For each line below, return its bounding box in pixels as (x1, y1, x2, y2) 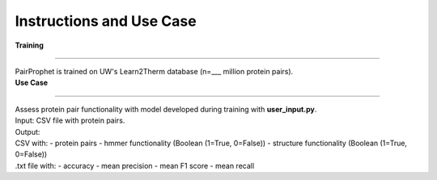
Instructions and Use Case (15, 12, 197, 30)
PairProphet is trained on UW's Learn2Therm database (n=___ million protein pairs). (15, 66, 294, 76)
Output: (15, 127, 40, 136)
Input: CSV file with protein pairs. (15, 115, 125, 125)
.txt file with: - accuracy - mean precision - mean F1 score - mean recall (15, 161, 255, 170)
